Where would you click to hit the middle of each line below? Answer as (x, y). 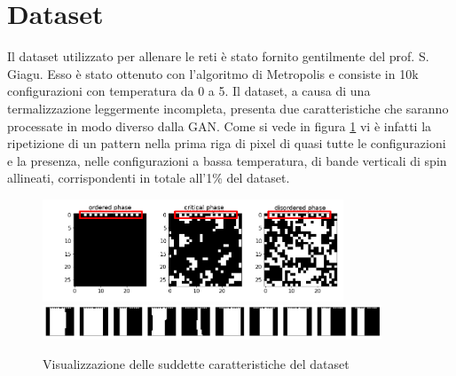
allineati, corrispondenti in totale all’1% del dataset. (149, 178)
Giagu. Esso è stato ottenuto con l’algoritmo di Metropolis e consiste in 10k (213, 73)
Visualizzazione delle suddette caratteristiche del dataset (196, 363)
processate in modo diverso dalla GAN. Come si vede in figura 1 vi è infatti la (220, 125)
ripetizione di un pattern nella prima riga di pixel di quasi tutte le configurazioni (227, 143)
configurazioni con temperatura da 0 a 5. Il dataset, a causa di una (189, 91)
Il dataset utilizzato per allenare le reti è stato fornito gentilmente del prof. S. (218, 56)
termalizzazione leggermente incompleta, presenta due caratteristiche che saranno (228, 108)
